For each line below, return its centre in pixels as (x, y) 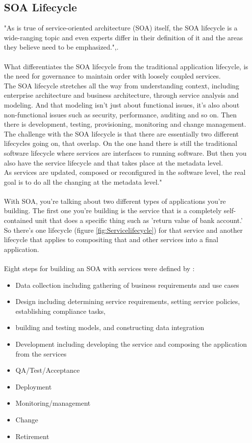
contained (18, 220)
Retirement (32, 436)
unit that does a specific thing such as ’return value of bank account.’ (139, 220)
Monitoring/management (53, 403)
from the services (41, 353)
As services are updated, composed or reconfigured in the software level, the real (125, 172)
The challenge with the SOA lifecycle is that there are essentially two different (122, 133)
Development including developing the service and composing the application (131, 344)
